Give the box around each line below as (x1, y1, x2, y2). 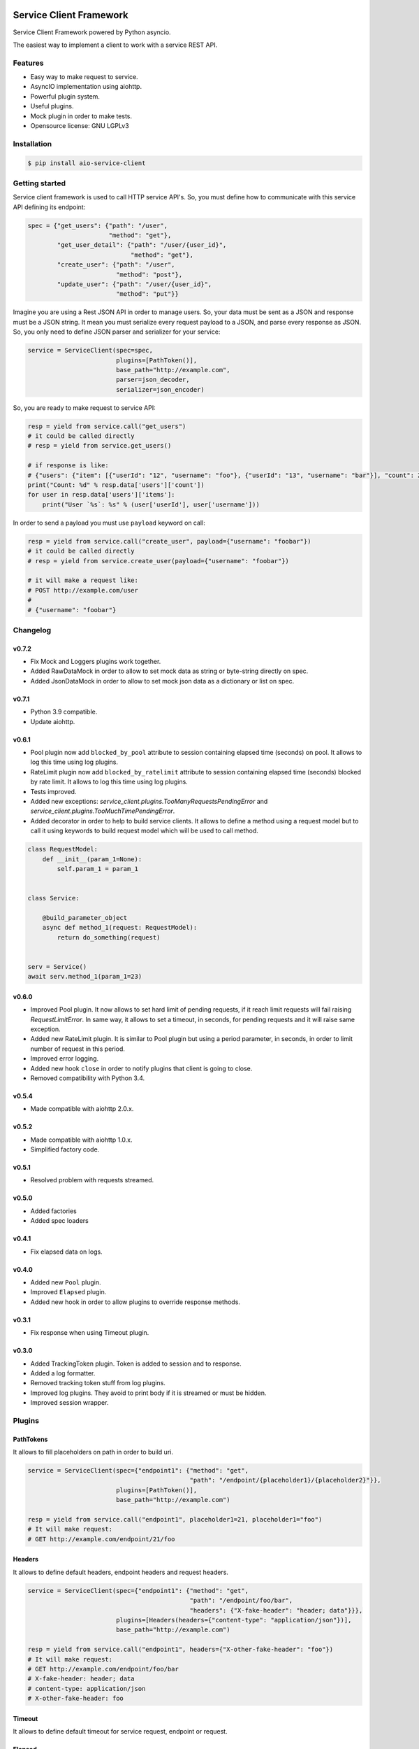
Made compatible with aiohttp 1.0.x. (30, 1135, 133, 1144)
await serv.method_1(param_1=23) (27, 972, 142, 981)
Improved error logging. (30, 1054, 99, 1063)
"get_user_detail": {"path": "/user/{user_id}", (57, 241, 227, 249)
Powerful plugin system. (30, 92, 101, 101)
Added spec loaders (30, 1217, 89, 1225)
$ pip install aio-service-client (27, 159, 146, 167)
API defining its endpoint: (13, 203, 86, 211)
